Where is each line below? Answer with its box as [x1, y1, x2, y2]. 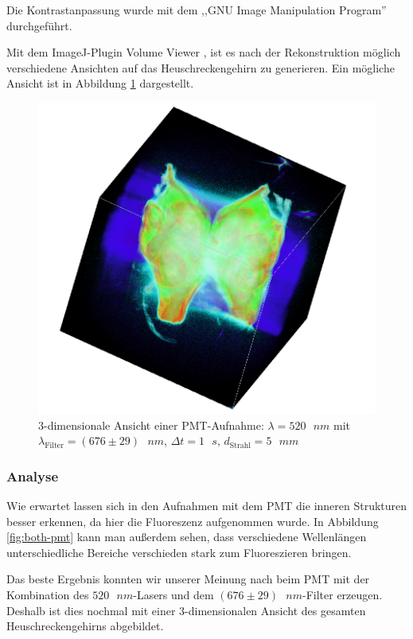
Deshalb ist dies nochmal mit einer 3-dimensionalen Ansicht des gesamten [6, 602, 366, 618]
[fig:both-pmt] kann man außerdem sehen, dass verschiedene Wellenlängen [6, 528, 367, 545]
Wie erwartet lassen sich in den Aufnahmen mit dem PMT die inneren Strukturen [6, 497, 407, 513]
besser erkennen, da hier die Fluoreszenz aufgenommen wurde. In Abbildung [6, 512, 379, 529]
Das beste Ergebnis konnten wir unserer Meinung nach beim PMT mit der [6, 571, 370, 587]
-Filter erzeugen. [302, 586, 383, 602]
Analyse [6, 466, 59, 485]
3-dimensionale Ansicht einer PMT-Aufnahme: [38, 416, 264, 433]
